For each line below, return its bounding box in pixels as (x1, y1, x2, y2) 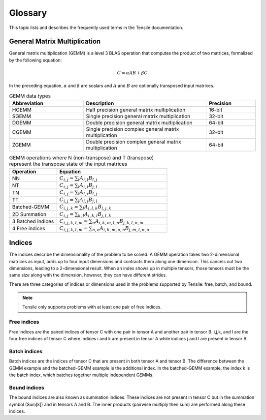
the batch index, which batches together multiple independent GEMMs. (9, 372, 154, 378)
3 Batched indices (12, 218, 54, 225)
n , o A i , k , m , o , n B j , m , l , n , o (92, 225, 150, 233)
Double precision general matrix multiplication (86, 120, 193, 126)
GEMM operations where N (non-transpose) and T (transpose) (9, 154, 154, 161)
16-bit (208, 106, 223, 113)
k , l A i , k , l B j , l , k (78, 210, 112, 218)
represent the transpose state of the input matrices (9, 160, 128, 167)
